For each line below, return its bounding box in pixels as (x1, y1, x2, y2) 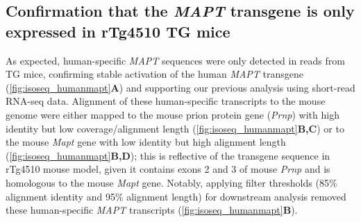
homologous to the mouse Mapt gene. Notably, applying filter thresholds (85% (6, 175, 337, 189)
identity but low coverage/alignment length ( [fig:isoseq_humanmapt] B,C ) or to (6, 121, 344, 135)
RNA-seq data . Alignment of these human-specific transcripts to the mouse (6, 94, 326, 108)
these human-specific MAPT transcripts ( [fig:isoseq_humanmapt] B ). (6, 203, 298, 217)
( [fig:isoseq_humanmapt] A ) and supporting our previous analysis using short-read (6, 80, 355, 94)
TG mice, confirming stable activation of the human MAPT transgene (6, 67, 303, 81)
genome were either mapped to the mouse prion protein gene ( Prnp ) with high (6, 107, 339, 121)
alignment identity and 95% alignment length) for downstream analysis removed (6, 189, 346, 203)
